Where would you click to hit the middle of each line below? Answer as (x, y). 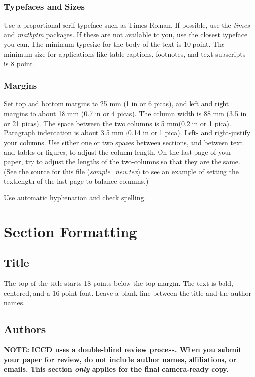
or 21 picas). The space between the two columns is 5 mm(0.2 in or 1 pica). (118, 123)
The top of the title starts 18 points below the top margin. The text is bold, (119, 283)
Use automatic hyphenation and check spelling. (75, 197)
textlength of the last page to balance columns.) (76, 181)
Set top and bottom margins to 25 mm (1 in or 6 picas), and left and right (117, 104)
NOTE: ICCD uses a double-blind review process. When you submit (123, 349)
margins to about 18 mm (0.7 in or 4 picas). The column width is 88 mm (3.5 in (125, 113)
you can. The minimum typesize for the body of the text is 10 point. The (114, 44)
